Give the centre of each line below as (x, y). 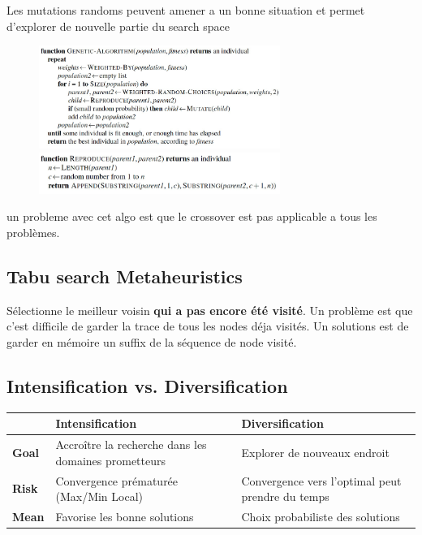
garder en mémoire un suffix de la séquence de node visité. (152, 342)
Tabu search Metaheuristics (125, 276)
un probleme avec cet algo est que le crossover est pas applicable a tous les (192, 216)
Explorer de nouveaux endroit (315, 452)
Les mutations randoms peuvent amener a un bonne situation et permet (186, 10)
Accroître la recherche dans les (131, 444)
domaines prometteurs (111, 460)
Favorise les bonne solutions (125, 517)
